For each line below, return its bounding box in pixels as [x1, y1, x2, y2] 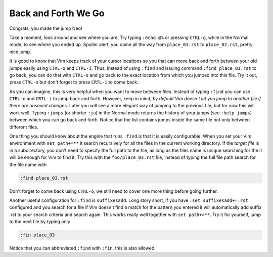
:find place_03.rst [20, 175, 68, 181]
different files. [9, 124, 39, 130]
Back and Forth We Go [9, 8, 105, 19]
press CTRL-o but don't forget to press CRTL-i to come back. [9, 79, 139, 85]
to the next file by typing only [9, 219, 70, 225]
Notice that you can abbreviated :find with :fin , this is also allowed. [9, 245, 156, 251]
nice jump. [9, 49, 31, 55]
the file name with [9, 161, 47, 167]
